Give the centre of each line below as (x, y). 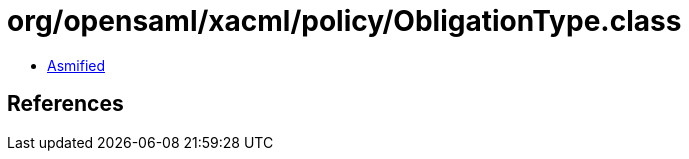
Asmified (76, 65)
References (65, 104)
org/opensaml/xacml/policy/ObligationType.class (344, 21)
